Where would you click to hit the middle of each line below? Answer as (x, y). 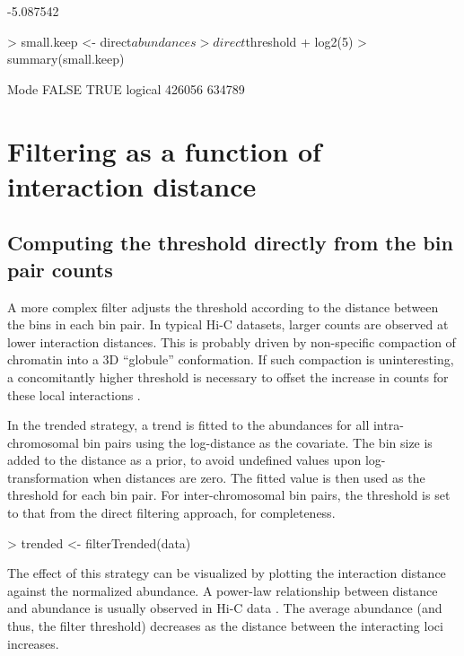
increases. (33, 643)
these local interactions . (74, 394)
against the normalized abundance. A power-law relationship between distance (223, 590)
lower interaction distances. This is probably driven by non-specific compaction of (232, 341)
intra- (388, 425)
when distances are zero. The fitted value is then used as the (259, 477)
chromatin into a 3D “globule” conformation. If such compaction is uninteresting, (231, 359)
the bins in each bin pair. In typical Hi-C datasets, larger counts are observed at (228, 324)
